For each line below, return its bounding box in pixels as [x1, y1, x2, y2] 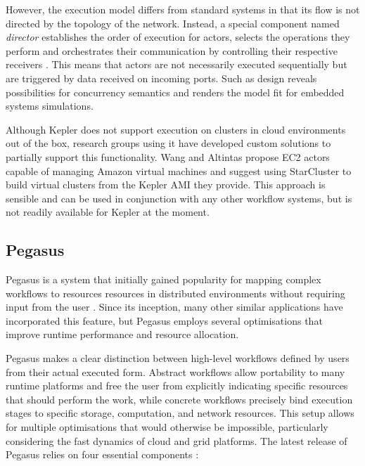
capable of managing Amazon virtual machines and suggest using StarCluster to [6, 163, 352, 178]
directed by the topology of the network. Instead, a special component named [6, 15, 340, 30]
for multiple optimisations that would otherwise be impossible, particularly [6, 420, 328, 434]
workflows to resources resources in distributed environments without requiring [6, 285, 345, 300]
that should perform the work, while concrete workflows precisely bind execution [6, 391, 353, 406]
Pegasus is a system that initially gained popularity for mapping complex [6, 272, 321, 287]
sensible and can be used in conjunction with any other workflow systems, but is [6, 190, 352, 205]
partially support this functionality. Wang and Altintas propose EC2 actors [6, 149, 330, 164]
